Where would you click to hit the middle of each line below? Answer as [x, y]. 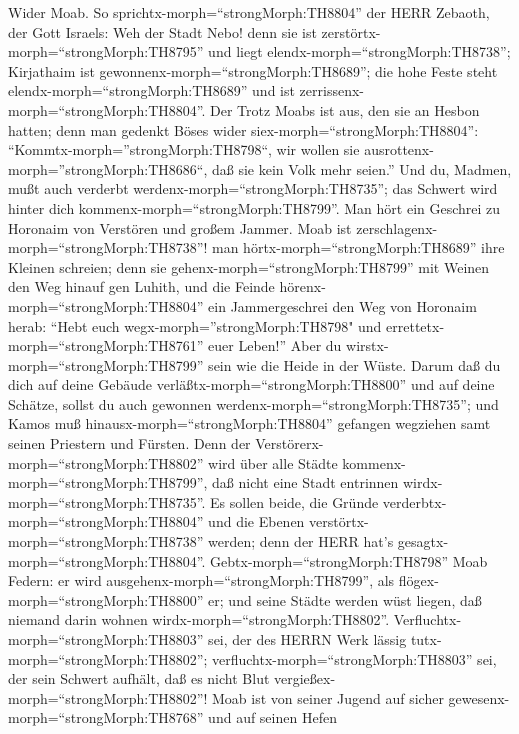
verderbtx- [414, 501]
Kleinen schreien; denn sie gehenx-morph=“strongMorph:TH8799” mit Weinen [249, 266]
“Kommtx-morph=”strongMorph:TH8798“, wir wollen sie [184, 149]
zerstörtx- [351, 31]
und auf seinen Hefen [272, 717]
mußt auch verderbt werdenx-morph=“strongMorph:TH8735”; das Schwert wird [253, 188]
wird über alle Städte [273, 462]
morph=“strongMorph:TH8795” [106, 51]
